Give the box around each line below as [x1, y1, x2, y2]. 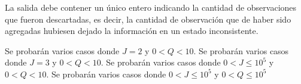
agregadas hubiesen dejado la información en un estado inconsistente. [5, 24, 259, 37]
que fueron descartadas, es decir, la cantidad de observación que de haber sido [5, 13, 291, 25]
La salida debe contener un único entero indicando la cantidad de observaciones [5, 1, 297, 13]
